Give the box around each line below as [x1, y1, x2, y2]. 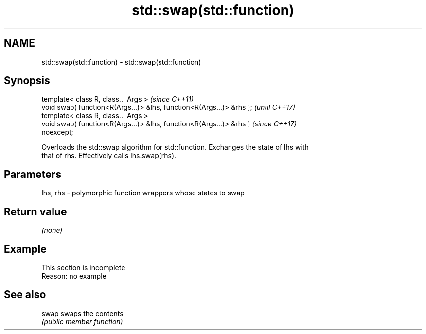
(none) [41, 226, 63, 235]
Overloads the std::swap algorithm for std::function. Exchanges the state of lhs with [41, 143, 309, 152]
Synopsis [4, 74, 50, 87]
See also [4, 288, 46, 301]
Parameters [4, 168, 61, 180]
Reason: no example [41, 271, 106, 280]
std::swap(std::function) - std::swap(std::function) [41, 57, 201, 66]
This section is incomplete [41, 263, 125, 272]
